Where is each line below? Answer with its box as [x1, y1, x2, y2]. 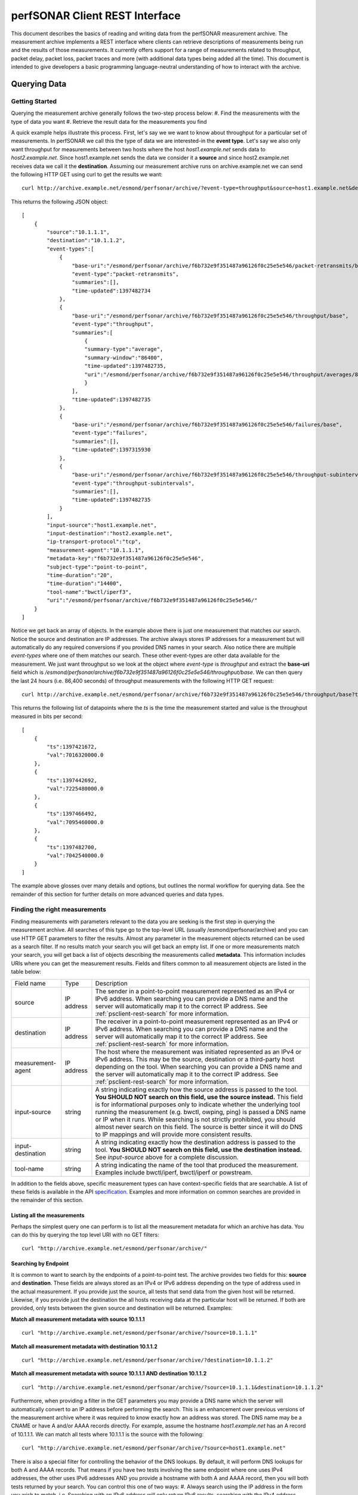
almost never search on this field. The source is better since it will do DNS [95, 1122, 303, 1131]
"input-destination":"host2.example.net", [47, 530, 173, 537]
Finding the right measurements [11, 905, 107, 914]
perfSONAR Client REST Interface [11, 9, 181, 22]
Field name [14, 979, 46, 987]
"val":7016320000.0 [47, 752, 104, 759]
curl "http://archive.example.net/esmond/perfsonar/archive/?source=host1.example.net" [21, 1445, 286, 1451]
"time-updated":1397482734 [72, 287, 151, 294]
